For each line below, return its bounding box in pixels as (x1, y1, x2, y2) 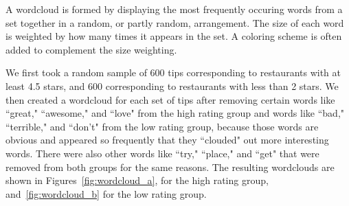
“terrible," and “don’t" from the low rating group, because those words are (5, 119, 319, 133)
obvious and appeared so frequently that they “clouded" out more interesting (5, 133, 329, 147)
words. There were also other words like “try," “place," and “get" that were (5, 146, 319, 160)
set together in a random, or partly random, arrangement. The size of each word (5, 15, 344, 30)
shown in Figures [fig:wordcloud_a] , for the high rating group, (5, 173, 269, 187)
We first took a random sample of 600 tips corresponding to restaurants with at (5, 65, 341, 80)
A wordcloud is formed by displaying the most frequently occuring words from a (5, 2, 343, 16)
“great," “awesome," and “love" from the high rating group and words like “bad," (5, 106, 345, 120)
